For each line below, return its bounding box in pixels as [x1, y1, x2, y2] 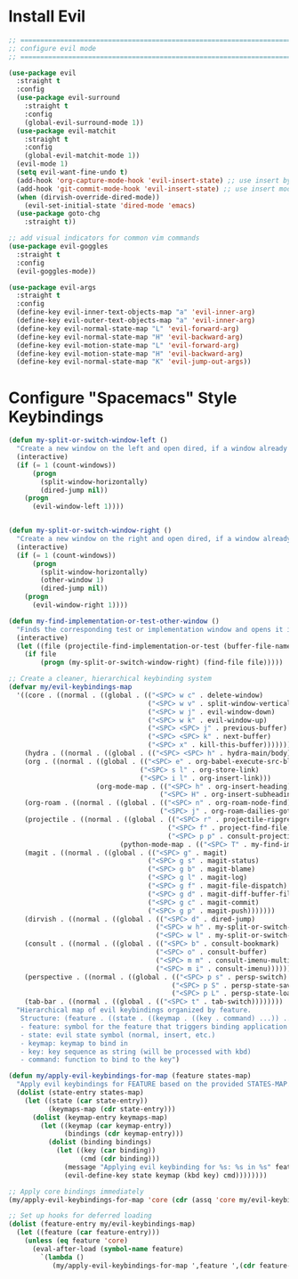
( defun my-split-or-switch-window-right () [8, 526, 173, 536]
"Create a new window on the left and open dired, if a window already [16, 444, 288, 454]
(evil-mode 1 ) [16, 160, 68, 168]
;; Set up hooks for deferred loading [8, 1211, 152, 1220]
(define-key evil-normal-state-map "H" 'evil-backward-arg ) [16, 332, 244, 341]
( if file [24, 650, 57, 659]
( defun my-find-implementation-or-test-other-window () [8, 617, 220, 626]
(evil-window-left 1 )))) [31, 502, 125, 512]
